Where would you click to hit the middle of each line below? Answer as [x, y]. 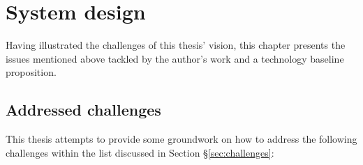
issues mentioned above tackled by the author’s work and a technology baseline [175, 58]
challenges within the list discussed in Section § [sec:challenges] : [140, 152]
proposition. [31, 72]
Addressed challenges [83, 110]
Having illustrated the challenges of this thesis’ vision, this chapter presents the [176, 45]
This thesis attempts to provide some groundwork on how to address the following [181, 139]
